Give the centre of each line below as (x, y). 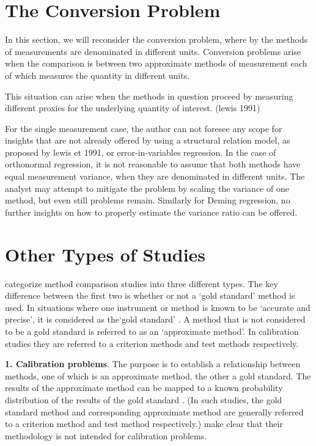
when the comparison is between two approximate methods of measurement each (156, 63)
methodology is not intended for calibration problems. (106, 435)
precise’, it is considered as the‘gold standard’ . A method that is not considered (155, 319)
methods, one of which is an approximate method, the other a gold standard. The (158, 375)
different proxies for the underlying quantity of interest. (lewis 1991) (133, 108)
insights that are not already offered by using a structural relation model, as (148, 140)
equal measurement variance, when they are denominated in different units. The (155, 176)
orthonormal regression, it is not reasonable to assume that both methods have (153, 164)
